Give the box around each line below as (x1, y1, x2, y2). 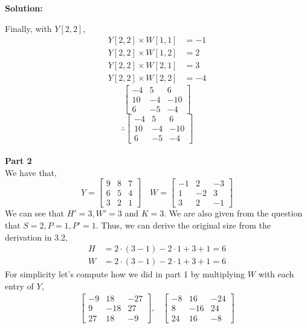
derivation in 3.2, (5, 230, 68, 243)
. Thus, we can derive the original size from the (95, 218, 271, 231)
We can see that (5, 207, 65, 219)
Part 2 (5, 154, 32, 167)
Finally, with (5, 22, 52, 34)
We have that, (5, 166, 57, 178)
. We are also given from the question (164, 207, 303, 219)
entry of (5, 279, 34, 292)
